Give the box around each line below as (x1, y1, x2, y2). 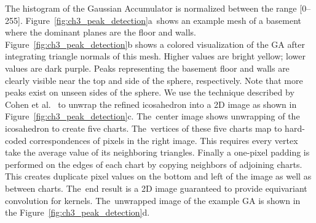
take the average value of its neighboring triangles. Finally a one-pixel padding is (5, 146, 310, 159)
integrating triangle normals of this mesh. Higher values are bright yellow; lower (5, 50, 306, 62)
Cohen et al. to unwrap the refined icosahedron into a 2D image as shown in (5, 97, 297, 110)
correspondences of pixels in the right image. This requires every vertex (30, 134, 298, 146)
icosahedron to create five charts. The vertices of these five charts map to (5, 121, 282, 134)
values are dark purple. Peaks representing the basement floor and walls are (5, 61, 290, 74)
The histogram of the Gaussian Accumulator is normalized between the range (5, 2, 297, 14)
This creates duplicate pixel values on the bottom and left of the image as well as (5, 170, 312, 183)
